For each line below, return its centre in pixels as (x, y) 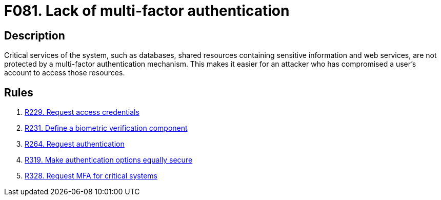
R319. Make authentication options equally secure (109, 160)
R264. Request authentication (75, 144)
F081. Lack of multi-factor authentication (147, 11)
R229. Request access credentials (82, 112)
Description (35, 35)
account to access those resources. (65, 73)
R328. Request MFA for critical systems (91, 176)
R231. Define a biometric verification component (106, 128)
